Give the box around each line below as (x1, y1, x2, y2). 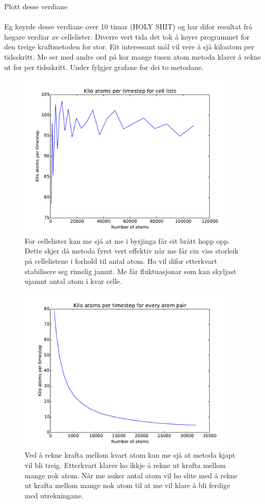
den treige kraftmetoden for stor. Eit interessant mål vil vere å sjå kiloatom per (4, 41, 254, 52)
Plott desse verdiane (4, 1, 68, 11)
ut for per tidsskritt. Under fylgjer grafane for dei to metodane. (4, 61, 204, 72)
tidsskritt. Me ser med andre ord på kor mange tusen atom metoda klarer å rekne (4, 51, 261, 62)
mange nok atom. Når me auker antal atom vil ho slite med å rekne (25, 470, 238, 480)
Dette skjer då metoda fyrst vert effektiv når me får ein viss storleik (25, 245, 239, 256)
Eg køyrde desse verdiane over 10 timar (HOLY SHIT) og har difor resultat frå (4, 21, 253, 32)
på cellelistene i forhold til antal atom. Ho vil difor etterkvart (25, 255, 217, 266)
